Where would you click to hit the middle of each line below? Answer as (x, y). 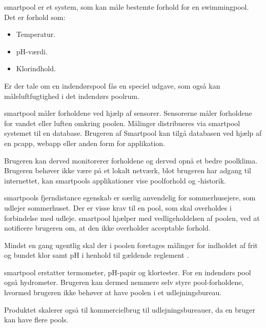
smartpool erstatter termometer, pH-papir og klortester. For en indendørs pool (128, 272)
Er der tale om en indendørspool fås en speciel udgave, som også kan (112, 85)
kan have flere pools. (36, 320)
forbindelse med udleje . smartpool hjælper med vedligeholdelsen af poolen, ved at (132, 218)
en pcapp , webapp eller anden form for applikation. (85, 143)
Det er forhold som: (35, 17)
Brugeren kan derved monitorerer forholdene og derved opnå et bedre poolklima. (131, 160)
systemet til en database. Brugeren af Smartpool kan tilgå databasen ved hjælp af (133, 133)
